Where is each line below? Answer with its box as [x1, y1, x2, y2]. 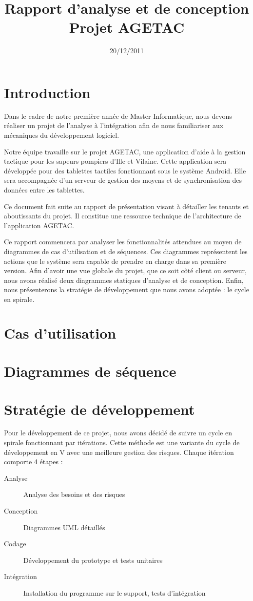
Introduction [4, 82, 91, 102]
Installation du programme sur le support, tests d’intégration [23, 587, 206, 598]
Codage [4, 538, 26, 549]
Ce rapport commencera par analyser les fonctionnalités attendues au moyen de [4, 236, 242, 247]
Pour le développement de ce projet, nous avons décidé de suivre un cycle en [4, 428, 232, 438]
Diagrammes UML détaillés [23, 522, 105, 532]
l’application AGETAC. [4, 220, 74, 230]
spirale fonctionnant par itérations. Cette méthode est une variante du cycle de [4, 437, 240, 447]
